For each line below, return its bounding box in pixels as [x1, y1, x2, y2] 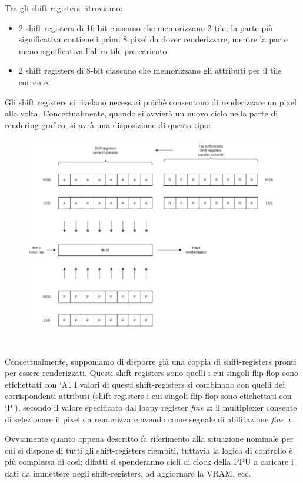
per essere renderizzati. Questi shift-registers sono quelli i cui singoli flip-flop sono [5, 367, 299, 379]
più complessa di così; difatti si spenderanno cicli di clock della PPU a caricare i [5, 455, 294, 468]
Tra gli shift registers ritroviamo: [5, 2, 123, 14]
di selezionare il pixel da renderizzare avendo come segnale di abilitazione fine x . [5, 412, 294, 425]
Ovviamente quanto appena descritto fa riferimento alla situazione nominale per [5, 432, 294, 445]
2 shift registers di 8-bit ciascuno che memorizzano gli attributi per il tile [18, 64, 282, 76]
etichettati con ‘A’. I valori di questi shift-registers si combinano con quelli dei [5, 378, 285, 390]
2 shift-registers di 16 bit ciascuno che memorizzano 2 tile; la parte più [18, 21, 273, 34]
